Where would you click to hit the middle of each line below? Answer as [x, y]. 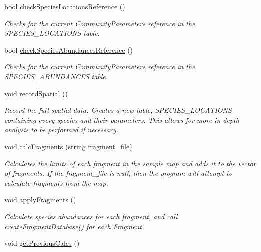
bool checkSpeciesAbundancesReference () [69, 50]
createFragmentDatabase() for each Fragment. [74, 226]
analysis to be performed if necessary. [61, 130]
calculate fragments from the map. [56, 183]
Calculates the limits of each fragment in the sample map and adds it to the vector [130, 163]
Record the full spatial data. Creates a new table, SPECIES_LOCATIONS [118, 110]
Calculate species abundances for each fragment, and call [91, 216]
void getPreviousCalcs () [42, 243]
